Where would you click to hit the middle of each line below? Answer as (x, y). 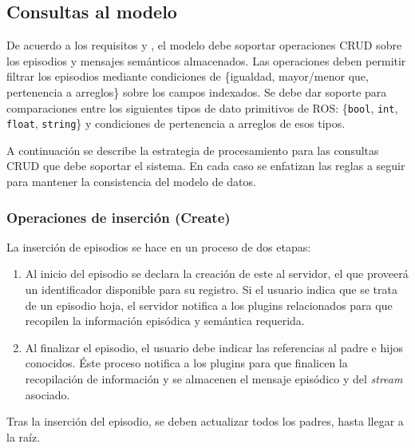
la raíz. (24, 436)
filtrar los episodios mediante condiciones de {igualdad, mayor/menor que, (188, 76)
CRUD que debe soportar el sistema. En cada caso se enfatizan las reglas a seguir (206, 166)
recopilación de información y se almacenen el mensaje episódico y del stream (214, 379)
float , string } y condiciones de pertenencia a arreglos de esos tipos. (176, 123)
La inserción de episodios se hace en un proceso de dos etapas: (159, 246)
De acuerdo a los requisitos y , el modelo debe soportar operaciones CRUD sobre (204, 45)
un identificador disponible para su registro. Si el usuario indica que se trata (211, 289)
